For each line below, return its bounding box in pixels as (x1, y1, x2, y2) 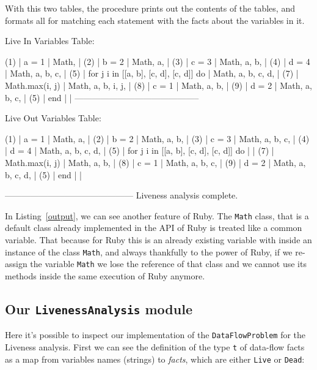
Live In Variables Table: (5, 34, 95, 47)
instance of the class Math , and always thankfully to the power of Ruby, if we (5, 245, 293, 258)
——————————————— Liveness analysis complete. (5, 189, 238, 202)
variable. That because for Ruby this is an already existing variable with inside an (5, 233, 312, 246)
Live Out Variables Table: (5, 111, 101, 124)
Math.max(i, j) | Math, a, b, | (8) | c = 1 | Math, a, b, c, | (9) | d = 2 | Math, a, (5, 156, 306, 168)
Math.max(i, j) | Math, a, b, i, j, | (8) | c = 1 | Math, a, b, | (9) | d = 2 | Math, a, (5, 78, 312, 91)
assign (5, 257, 27, 270)
